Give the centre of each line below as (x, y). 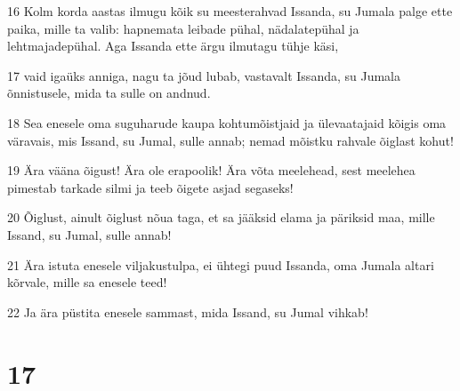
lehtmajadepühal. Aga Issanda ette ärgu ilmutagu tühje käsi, (173, 46)
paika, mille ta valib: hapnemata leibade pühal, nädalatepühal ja (183, 28)
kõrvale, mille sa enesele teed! (87, 282)
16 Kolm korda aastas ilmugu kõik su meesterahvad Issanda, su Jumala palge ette (230, 11)
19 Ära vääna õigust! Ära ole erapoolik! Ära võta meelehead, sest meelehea (211, 170)
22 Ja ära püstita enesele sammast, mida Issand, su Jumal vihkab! (188, 311)
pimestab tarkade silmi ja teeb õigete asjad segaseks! (150, 187)
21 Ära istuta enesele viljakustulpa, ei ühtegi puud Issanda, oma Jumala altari (221, 264)
